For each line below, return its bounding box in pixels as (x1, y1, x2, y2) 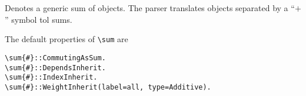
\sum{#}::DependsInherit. (5, 63, 106, 72)
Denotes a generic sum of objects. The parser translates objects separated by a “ (5, 2, 295, 13)
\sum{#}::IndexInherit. (5, 73, 98, 82)
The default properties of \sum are (5, 33, 128, 45)
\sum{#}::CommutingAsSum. (5, 53, 106, 62)
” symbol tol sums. (5, 13, 72, 25)
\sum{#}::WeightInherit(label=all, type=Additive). (5, 83, 211, 91)
